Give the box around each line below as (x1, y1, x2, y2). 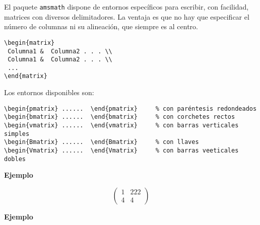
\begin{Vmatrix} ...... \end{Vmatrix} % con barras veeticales (4, 147, 239, 154)
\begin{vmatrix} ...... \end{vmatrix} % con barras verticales (4, 122, 239, 129)
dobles (4, 155, 26, 163)
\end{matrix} (4, 72, 47, 80)
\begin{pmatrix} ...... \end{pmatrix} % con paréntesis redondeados (4, 105, 257, 112)
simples (4, 130, 30, 137)
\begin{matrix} (4, 39, 55, 46)
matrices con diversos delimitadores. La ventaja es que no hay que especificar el (4, 11, 249, 22)
